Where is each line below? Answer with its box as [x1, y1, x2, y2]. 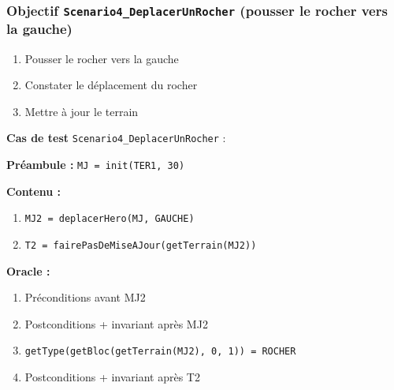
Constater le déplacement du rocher [24, 77, 198, 93]
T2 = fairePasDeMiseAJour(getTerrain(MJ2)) [24, 240, 257, 252]
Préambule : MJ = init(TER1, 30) [6, 156, 185, 173]
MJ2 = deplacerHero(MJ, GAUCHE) [24, 213, 195, 225]
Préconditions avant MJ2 [24, 289, 146, 306]
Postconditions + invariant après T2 [24, 369, 200, 385]
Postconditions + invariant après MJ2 [24, 315, 208, 332]
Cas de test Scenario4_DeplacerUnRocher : [6, 129, 226, 146]
